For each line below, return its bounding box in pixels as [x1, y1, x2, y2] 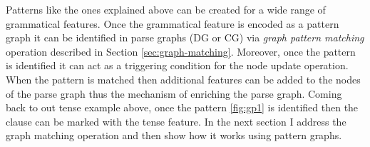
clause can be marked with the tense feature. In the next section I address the [6, 113, 346, 128]
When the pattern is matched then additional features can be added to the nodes [6, 71, 361, 86]
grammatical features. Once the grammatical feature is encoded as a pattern [6, 16, 339, 31]
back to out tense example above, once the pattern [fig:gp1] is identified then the [6, 100, 359, 115]
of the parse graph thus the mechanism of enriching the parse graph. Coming [6, 86, 342, 101]
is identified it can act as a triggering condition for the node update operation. [6, 58, 349, 73]
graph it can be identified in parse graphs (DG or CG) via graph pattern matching [6, 30, 364, 45]
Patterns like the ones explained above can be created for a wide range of [6, 2, 326, 16]
